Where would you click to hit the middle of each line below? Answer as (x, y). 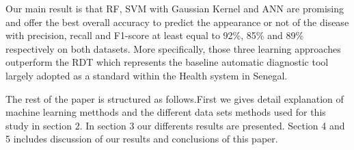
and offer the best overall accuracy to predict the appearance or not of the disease (177, 22)
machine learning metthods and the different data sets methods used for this (166, 112)
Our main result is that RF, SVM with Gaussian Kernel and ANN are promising (175, 8)
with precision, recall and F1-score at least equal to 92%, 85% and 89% (155, 35)
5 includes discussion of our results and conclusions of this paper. (142, 139)
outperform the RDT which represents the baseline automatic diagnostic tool (167, 62)
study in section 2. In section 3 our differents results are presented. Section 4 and (175, 125)
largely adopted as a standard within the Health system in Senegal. (147, 75)
